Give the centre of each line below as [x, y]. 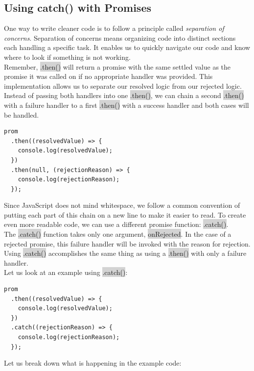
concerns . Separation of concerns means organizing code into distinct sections [120, 37]
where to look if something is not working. [67, 57]
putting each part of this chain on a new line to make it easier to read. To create [125, 214]
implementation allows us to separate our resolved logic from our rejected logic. [123, 86]
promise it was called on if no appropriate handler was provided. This [108, 76]
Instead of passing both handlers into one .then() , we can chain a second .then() [124, 95]
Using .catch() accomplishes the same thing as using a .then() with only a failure [125, 253]
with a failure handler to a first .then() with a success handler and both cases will [127, 105]
